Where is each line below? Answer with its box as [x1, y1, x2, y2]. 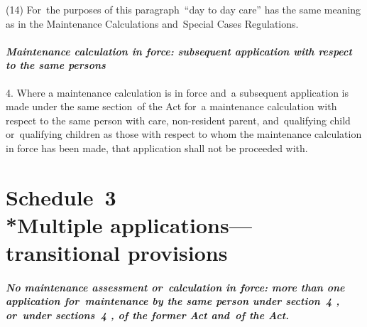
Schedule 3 [6, 182, 116, 211]
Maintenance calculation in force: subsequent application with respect [6, 43, 352, 58]
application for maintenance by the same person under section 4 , [6, 294, 340, 309]
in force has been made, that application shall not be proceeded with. [6, 140, 308, 155]
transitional [6, 238, 121, 267]
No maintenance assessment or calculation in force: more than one [6, 279, 345, 294]
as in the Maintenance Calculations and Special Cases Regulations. [6, 16, 299, 31]
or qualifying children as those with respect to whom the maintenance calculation [6, 127, 362, 141]
